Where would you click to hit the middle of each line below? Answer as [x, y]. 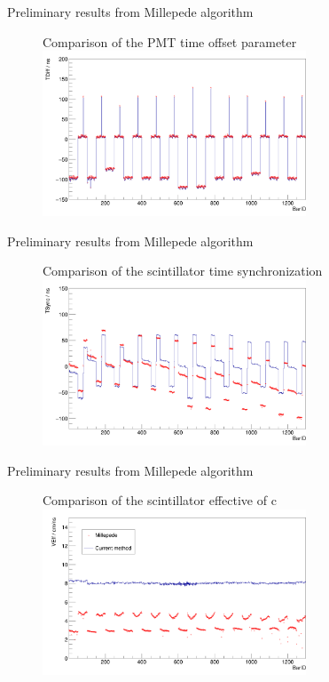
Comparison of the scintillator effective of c [160, 500]
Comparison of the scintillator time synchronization [183, 271]
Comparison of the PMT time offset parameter [170, 41]
